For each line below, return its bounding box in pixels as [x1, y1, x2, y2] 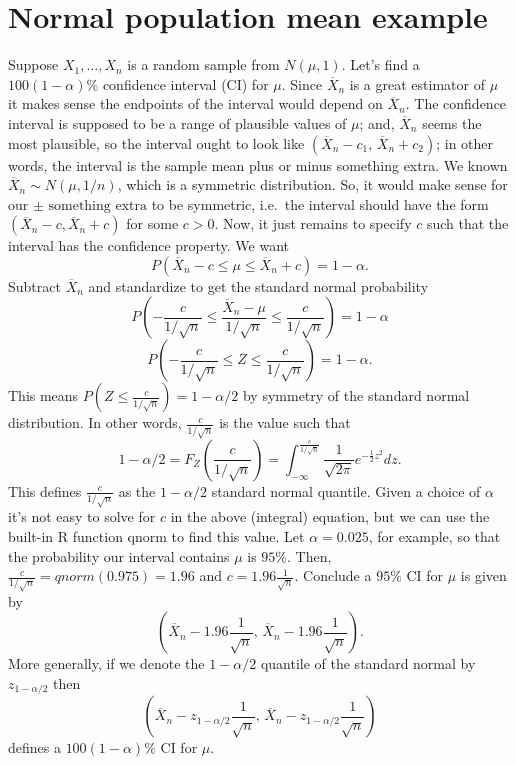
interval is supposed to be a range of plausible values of [8, 112, 347, 133]
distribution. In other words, [8, 412, 182, 433]
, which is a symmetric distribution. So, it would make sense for [117, 174, 508, 195]
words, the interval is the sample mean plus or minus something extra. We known [8, 154, 508, 175]
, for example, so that [368, 525, 501, 546]
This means [8, 385, 79, 406]
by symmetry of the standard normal [242, 385, 470, 406]
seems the [422, 112, 482, 133]
